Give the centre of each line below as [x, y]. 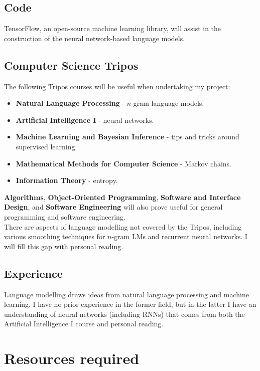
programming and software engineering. [65, 216]
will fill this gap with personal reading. [64, 246]
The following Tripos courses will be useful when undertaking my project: [117, 86]
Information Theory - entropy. [67, 180]
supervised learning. [46, 146]
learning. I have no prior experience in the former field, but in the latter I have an [130, 304]
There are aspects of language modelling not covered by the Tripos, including [123, 226]
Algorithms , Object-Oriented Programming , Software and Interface [122, 197]
